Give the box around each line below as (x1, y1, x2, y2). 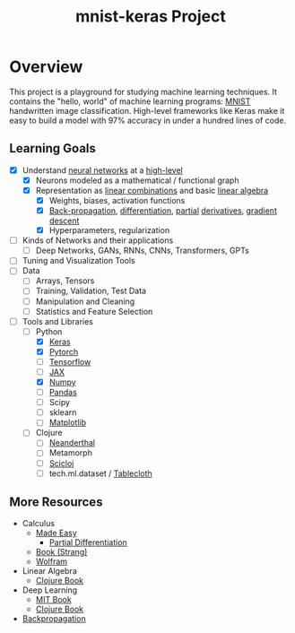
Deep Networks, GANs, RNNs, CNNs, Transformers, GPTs (35, 245, 249, 256)
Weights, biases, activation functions (48, 195, 186, 205)
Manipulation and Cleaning (35, 296, 135, 307)
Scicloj (48, 457, 74, 468)
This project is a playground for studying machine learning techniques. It (9, 86, 278, 97)
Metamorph (48, 447, 92, 458)
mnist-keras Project (74, 6, 227, 27)
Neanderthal (48, 438, 96, 448)
